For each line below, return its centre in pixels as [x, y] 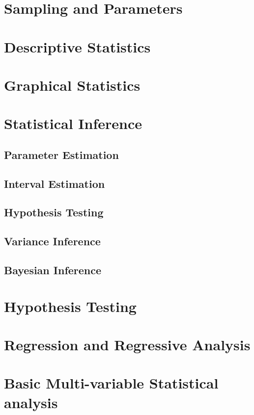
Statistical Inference [73, 123]
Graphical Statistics [72, 85]
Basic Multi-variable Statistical [111, 383]
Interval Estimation [55, 183]
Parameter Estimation [61, 154]
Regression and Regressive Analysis [127, 344]
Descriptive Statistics [77, 46]
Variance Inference [52, 241]
